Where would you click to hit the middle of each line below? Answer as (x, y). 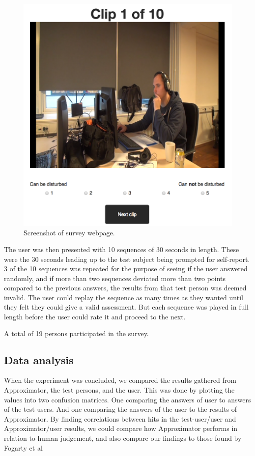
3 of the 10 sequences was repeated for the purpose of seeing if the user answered (126, 269)
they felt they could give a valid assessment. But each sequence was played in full (126, 307)
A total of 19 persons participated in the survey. (76, 333)
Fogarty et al (23, 447)
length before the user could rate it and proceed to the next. (95, 317)
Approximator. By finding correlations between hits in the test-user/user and (120, 418)
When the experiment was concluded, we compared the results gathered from (120, 380)
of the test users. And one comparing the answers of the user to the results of (121, 409)
